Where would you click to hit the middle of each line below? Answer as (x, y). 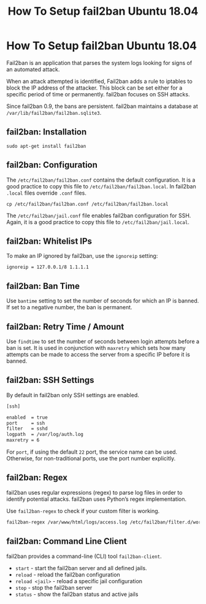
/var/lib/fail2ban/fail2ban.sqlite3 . (54, 112)
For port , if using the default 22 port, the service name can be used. (92, 452)
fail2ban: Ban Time (43, 286)
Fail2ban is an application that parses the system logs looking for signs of (99, 63)
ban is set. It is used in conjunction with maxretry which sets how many (96, 348)
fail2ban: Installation (47, 132)
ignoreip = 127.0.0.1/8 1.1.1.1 (48, 267)
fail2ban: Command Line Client (67, 541)
